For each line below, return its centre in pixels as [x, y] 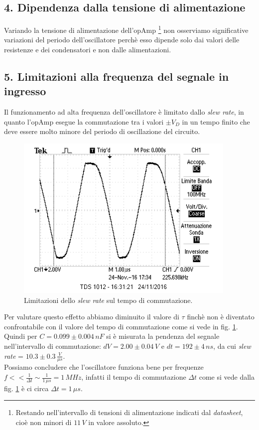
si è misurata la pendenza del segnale [163, 336]
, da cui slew [232, 346]
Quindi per [21, 336]
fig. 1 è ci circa [26, 388]
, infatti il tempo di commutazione [134, 377]
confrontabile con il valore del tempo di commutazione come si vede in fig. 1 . [121, 326]
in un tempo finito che [216, 121]
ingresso [25, 91]
